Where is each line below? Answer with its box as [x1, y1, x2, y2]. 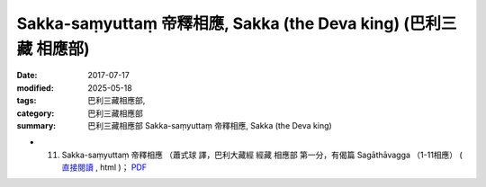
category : [16, 108, 55, 119]
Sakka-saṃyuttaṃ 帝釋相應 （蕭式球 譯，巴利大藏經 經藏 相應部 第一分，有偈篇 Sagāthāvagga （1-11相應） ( [61, 149, 463, 160]
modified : [16, 82, 54, 93]
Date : [16, 70, 38, 81]
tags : [16, 95, 37, 106]
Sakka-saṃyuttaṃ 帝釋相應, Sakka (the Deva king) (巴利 [16, 13, 441, 33]
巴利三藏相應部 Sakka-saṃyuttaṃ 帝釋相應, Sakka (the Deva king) [87, 120, 332, 130]
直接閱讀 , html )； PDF [61, 162, 148, 173]
